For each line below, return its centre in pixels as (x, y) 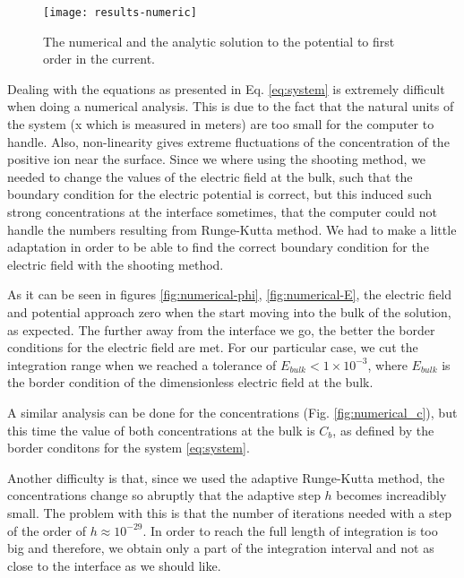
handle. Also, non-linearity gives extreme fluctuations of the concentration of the (228, 141)
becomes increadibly (391, 495)
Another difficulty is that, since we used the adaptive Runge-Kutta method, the (226, 477)
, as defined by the (383, 430)
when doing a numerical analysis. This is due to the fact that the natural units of (231, 106)
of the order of (47, 530)
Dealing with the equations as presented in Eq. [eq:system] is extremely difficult (226, 88)
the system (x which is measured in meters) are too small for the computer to (221, 124)
